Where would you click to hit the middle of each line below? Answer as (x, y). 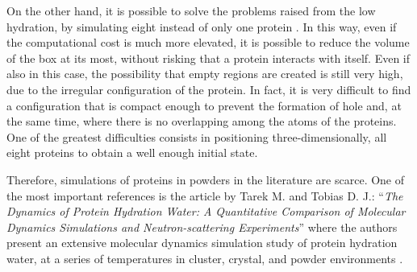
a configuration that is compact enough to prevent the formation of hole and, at (204, 105)
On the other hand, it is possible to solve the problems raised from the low (191, 10)
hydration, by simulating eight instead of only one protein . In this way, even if (202, 26)
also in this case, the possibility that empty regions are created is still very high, (205, 74)
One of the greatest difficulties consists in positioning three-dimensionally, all (197, 136)
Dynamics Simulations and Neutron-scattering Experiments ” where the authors (202, 227)
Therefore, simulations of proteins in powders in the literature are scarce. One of (206, 179)
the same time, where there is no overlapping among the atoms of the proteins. (202, 121)
